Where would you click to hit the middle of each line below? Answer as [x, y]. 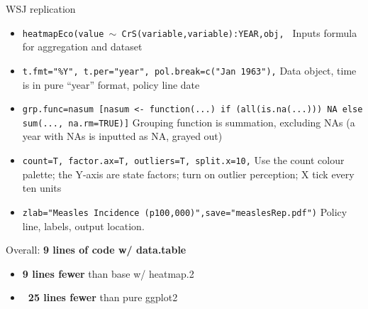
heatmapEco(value [63, 34]
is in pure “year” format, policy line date [111, 84]
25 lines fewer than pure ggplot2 [103, 297]
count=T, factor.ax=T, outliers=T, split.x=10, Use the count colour [183, 160]
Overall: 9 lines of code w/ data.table [96, 250]
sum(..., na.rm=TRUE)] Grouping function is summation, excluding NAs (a [189, 122]
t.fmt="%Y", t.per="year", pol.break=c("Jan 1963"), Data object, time [189, 70]
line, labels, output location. [83, 226]
